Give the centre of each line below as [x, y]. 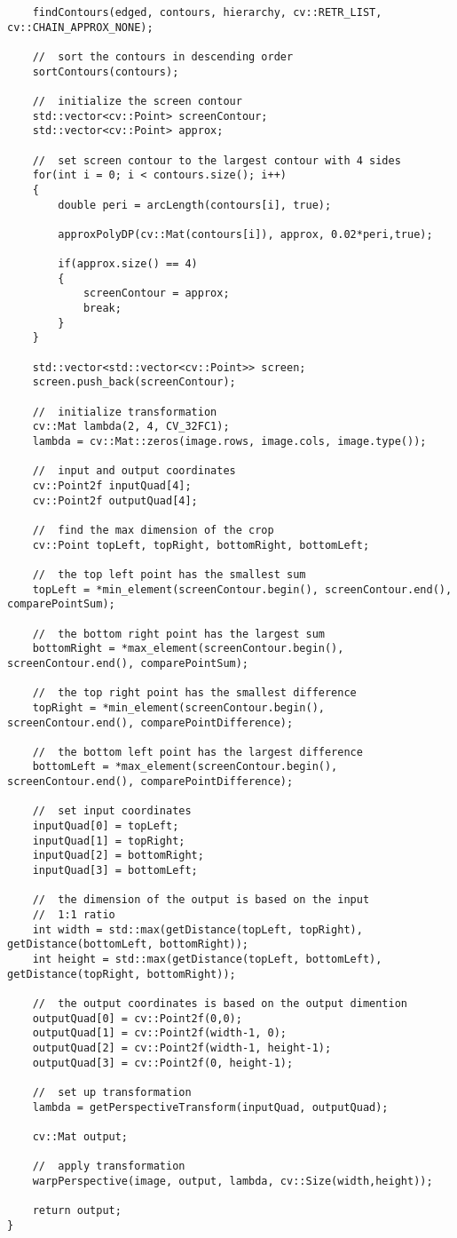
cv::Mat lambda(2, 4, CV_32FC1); [131, 427]
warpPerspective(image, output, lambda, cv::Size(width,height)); [232, 1181]
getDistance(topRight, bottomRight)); [122, 974]
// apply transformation [109, 1167]
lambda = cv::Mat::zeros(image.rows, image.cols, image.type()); [229, 442]
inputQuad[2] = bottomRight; [118, 856]
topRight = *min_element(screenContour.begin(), [178, 707]
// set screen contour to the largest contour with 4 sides [217, 160]
